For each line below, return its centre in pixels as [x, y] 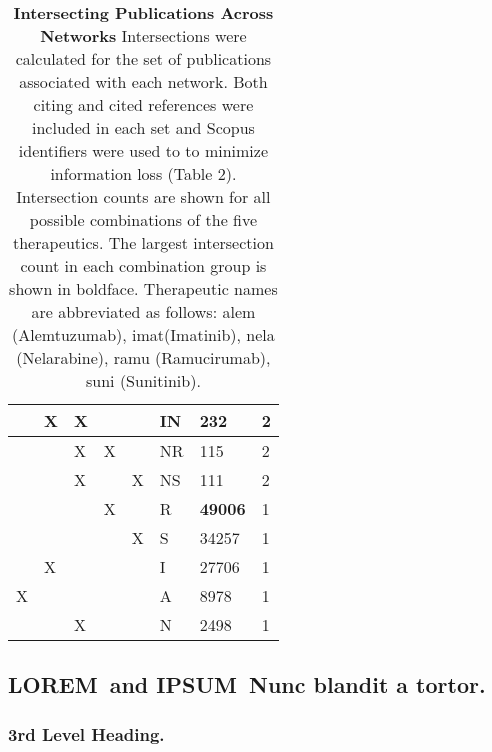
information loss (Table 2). [143, 173]
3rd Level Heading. [86, 733]
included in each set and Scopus [143, 127]
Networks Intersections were [143, 35]
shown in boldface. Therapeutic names [143, 288]
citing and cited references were [143, 104]
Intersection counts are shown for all [143, 196]
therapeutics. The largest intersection [143, 242]
